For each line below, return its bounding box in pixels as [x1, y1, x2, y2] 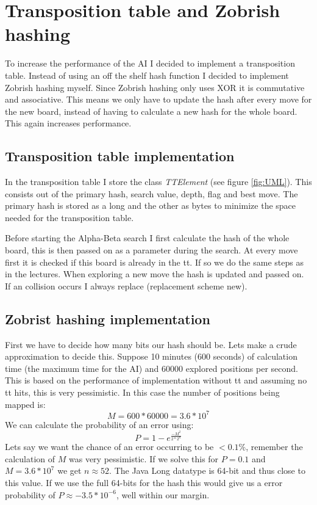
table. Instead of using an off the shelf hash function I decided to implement [5, 68, 289, 81]
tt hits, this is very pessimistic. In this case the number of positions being [5, 386, 280, 398]
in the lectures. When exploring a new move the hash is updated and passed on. [5, 267, 304, 280]
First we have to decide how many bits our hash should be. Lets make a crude [5, 338, 297, 351]
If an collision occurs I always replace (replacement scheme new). [5, 279, 248, 292]
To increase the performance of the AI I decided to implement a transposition [5, 57, 295, 70]
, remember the [246, 440, 303, 453]
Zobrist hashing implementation [5, 309, 210, 328]
